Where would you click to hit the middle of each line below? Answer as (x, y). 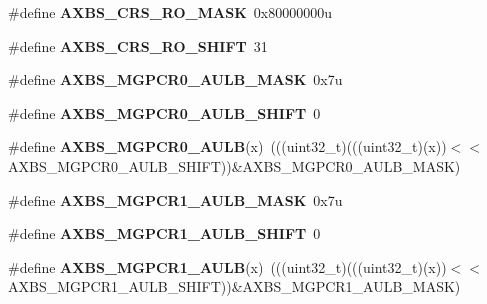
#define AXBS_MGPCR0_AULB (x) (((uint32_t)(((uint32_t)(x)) (227, 146)
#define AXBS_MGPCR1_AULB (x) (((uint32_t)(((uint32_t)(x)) (227, 266)
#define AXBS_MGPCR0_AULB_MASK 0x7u (175, 79)
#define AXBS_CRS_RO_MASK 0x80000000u (170, 12)
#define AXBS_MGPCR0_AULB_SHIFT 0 (164, 112)
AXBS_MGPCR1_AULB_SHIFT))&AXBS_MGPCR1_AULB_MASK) (234, 286)
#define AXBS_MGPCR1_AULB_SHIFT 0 (164, 233)
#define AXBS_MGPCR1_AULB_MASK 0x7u (175, 199)
